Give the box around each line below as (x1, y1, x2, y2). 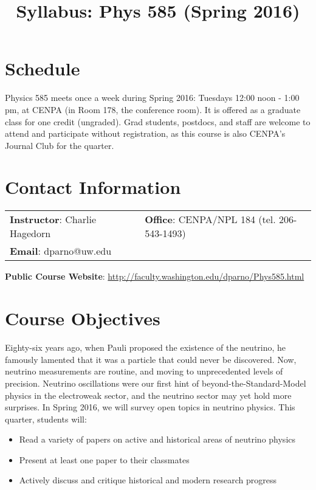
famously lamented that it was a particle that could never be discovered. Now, (5, 353, 297, 365)
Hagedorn (10, 226, 51, 241)
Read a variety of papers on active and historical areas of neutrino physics (19, 433, 296, 446)
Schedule (5, 56, 80, 81)
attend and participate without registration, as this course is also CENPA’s (5, 127, 286, 140)
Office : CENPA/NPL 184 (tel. (145, 212, 276, 227)
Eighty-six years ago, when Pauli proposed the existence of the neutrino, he (5, 341, 286, 354)
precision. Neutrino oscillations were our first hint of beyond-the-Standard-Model (5, 376, 306, 389)
